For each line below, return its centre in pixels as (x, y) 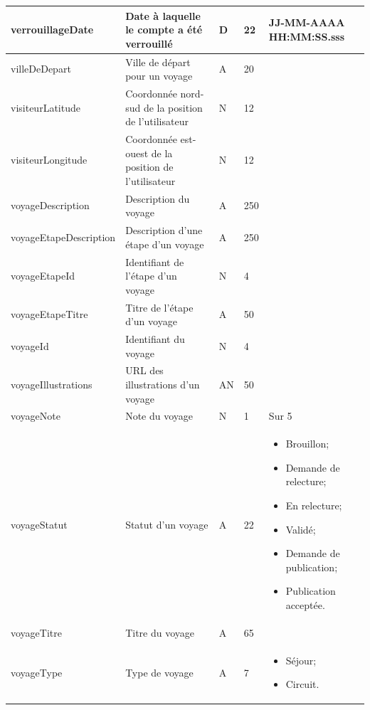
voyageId (30, 345)
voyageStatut (39, 524)
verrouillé (149, 43)
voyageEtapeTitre (49, 314)
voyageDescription (50, 205)
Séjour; (301, 660)
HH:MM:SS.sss (306, 36)
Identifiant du (155, 338)
